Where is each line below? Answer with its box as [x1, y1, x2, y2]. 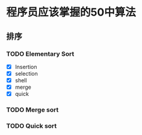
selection [14, 70, 38, 77]
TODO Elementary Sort [6, 49, 75, 58]
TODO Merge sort [6, 106, 59, 114]
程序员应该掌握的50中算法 [6, 5, 137, 19]
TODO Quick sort [6, 122, 57, 130]
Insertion [14, 63, 37, 70]
